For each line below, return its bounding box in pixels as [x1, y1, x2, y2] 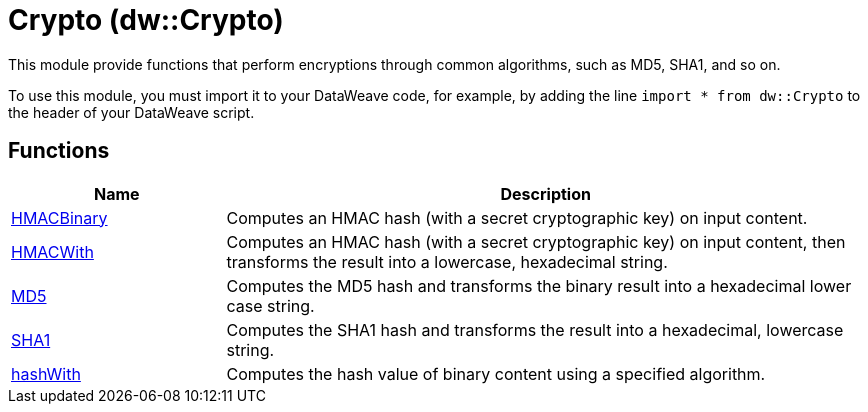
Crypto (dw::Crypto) [8, 3, 284, 37]
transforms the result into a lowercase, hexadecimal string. [226, 251, 668, 272]
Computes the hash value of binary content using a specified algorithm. [226, 363, 766, 384]
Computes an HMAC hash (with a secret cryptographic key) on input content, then [226, 231, 846, 252]
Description [500, 183, 591, 204]
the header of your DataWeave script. [8, 103, 255, 121]
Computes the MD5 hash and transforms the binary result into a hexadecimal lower [226, 275, 852, 296]
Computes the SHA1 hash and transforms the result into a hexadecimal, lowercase [226, 319, 844, 340]
